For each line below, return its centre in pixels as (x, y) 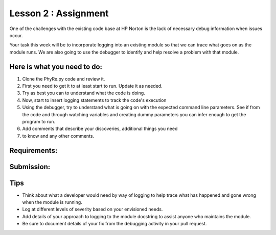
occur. (16, 35)
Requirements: (33, 150)
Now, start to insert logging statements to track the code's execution (94, 100)
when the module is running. (52, 202)
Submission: (30, 166)
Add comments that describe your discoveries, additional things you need (100, 129)
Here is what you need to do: (56, 67)
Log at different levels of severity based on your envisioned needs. (93, 210)
